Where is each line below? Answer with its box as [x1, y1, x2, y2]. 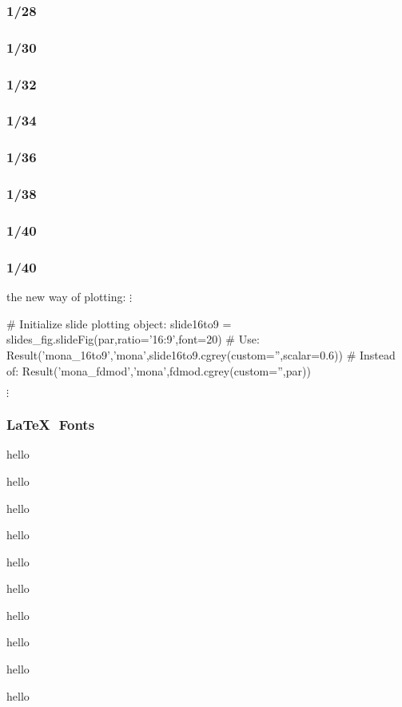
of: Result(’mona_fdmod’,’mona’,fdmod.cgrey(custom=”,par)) [6, 362, 311, 379]
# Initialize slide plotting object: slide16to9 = [6, 315, 232, 332]
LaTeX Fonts [6, 415, 95, 435]
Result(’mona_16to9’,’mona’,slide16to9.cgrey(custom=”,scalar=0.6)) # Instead [6, 346, 396, 363]
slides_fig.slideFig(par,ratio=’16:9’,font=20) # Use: [6, 331, 260, 348]
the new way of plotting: [6, 288, 126, 305]
